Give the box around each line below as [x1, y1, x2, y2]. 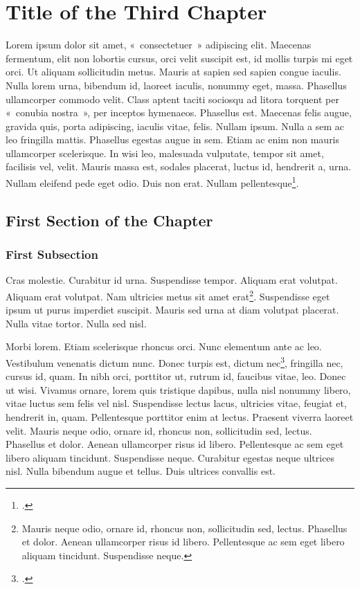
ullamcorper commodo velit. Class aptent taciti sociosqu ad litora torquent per [6, 91, 339, 106]
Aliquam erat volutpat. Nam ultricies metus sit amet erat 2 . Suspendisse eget [6, 287, 330, 303]
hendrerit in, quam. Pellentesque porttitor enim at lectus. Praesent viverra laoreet [6, 409, 354, 424]
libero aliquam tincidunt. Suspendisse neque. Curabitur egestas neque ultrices [6, 450, 335, 464]
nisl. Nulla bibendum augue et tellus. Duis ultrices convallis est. [6, 464, 276, 478]
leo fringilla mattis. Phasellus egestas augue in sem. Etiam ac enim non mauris [6, 132, 340, 147]
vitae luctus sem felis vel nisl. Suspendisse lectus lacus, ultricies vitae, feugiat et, [6, 396, 347, 410]
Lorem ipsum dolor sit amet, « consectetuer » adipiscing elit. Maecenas [6, 37, 312, 52]
